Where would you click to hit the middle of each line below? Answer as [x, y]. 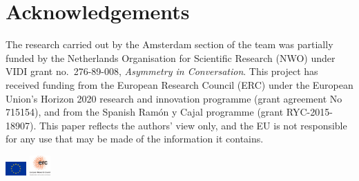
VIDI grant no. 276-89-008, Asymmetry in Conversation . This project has [162, 71]
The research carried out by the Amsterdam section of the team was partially [169, 44]
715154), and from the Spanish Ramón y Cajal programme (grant [145, 112]
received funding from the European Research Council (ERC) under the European [179, 84]
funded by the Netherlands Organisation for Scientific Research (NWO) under [171, 57]
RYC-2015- [309, 112]
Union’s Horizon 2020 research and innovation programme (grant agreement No [174, 98]
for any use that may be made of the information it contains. [135, 139]
